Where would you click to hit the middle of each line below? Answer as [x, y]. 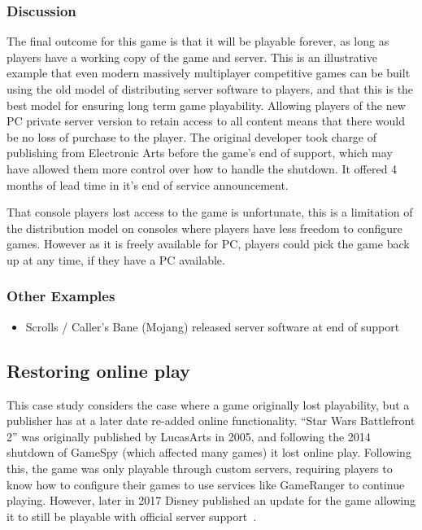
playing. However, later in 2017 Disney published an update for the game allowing [211, 500]
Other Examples [61, 296]
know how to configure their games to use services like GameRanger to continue [206, 484]
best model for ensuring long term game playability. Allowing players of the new [206, 105]
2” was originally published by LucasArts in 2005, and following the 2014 [189, 436]
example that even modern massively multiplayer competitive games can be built [209, 73]
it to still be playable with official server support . [132, 516]
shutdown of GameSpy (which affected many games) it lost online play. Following [209, 452]
